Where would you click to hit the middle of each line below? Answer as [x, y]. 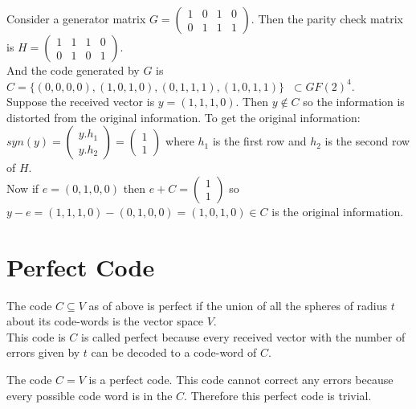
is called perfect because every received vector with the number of [243, 336]
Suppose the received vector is [81, 102]
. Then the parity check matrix [327, 18]
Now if [23, 188]
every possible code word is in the [90, 395]
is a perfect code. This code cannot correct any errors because [241, 380]
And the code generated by [73, 70]
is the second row [367, 141]
